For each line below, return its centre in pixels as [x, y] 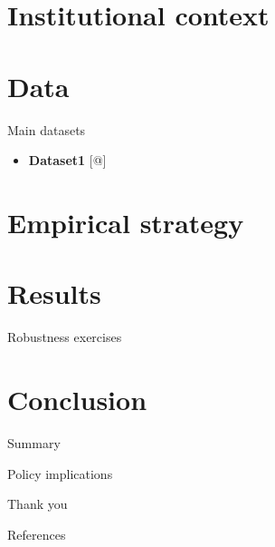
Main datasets [47, 129]
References [37, 534]
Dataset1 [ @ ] [67, 160]
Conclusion [77, 399]
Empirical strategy [126, 222]
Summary [34, 442]
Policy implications [60, 473]
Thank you [38, 504]
